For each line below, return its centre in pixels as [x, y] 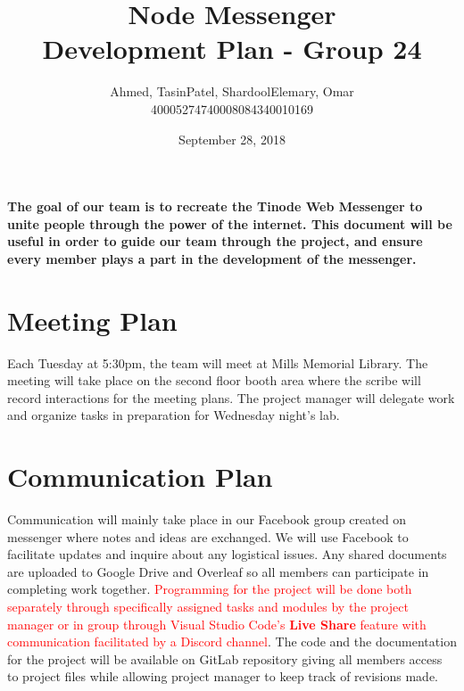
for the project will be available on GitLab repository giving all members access [225, 658]
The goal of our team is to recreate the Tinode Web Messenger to [215, 206]
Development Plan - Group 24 [232, 49]
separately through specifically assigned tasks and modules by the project [208, 607]
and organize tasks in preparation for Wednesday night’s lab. [174, 415]
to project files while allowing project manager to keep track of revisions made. [223, 676]
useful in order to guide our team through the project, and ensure [215, 241]
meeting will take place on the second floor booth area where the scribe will [214, 380]
